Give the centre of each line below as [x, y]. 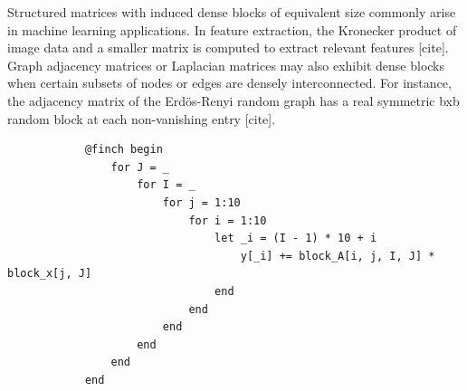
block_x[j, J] [50, 274]
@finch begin [124, 150]
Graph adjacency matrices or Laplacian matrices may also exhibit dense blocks [226, 65]
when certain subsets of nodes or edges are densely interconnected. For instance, [229, 83]
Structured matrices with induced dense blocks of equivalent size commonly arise [232, 12]
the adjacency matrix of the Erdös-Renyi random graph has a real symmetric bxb [233, 100]
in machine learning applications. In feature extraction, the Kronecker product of [232, 29]
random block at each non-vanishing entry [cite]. [142, 118]
